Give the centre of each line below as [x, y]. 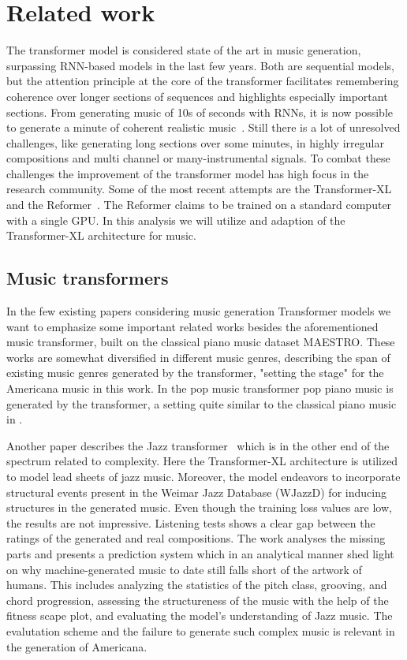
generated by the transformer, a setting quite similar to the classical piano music [202, 403]
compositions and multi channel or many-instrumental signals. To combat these [198, 158]
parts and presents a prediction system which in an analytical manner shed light [200, 553]
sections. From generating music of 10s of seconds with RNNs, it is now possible [200, 112]
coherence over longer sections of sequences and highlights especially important [197, 96]
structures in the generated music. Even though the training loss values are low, [199, 507]
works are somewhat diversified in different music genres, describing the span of [198, 357]
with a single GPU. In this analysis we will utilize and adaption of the [176, 220]
